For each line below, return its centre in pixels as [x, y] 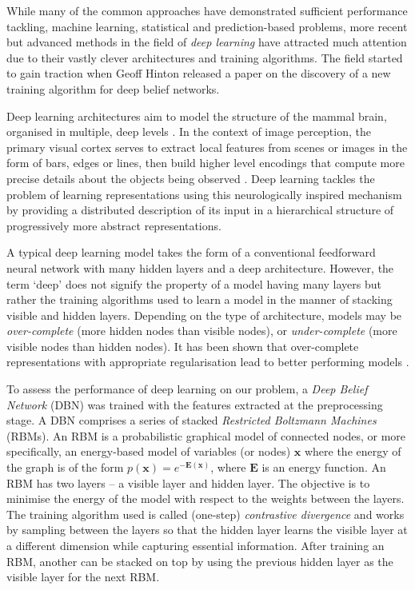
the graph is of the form [65, 467]
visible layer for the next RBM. [83, 577]
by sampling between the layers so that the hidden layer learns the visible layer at [207, 530]
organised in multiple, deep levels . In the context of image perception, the [189, 132]
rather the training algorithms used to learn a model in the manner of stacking [200, 299]
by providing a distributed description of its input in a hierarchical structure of [200, 210]
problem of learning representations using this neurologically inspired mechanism [204, 194]
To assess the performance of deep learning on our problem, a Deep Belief [187, 389]
